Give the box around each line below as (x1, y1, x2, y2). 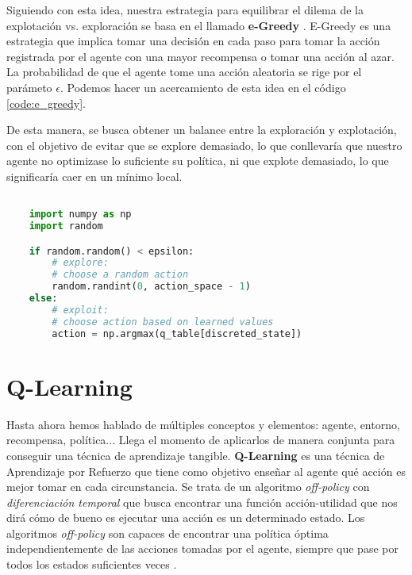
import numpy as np (29, 209, 132, 220)
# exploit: (52, 304, 109, 316)
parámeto (6, 79, 52, 95)
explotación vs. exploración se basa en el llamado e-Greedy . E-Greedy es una (6, 17, 391, 33)
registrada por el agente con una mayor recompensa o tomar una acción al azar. (6, 48, 395, 64)
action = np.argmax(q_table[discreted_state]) (52, 328, 302, 339)
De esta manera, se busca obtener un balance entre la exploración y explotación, (6, 121, 397, 138)
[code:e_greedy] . (6, 94, 87, 111)
